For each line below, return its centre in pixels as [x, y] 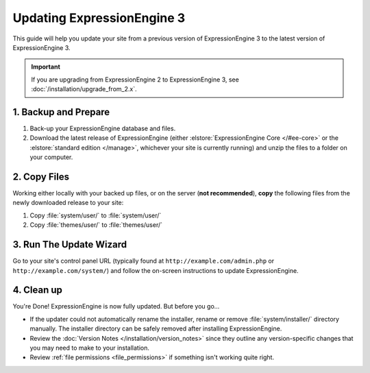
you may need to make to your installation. [90, 348]
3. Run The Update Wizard [70, 244]
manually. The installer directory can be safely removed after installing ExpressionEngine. [156, 328]
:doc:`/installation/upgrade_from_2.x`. [84, 89]
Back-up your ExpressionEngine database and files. [103, 129]
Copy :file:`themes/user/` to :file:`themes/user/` [96, 225]
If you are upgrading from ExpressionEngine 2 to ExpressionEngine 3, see [135, 80]
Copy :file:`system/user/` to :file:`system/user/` [96, 215]
